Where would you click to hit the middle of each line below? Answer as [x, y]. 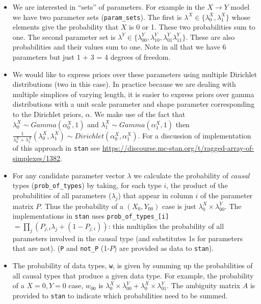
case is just [179, 206]
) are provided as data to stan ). [164, 248]
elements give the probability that [66, 27]
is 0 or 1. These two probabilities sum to [192, 27]
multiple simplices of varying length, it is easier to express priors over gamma [133, 94]
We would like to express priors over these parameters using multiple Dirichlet [135, 74]
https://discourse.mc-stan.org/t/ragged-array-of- [178, 148]
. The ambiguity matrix [204, 285]
